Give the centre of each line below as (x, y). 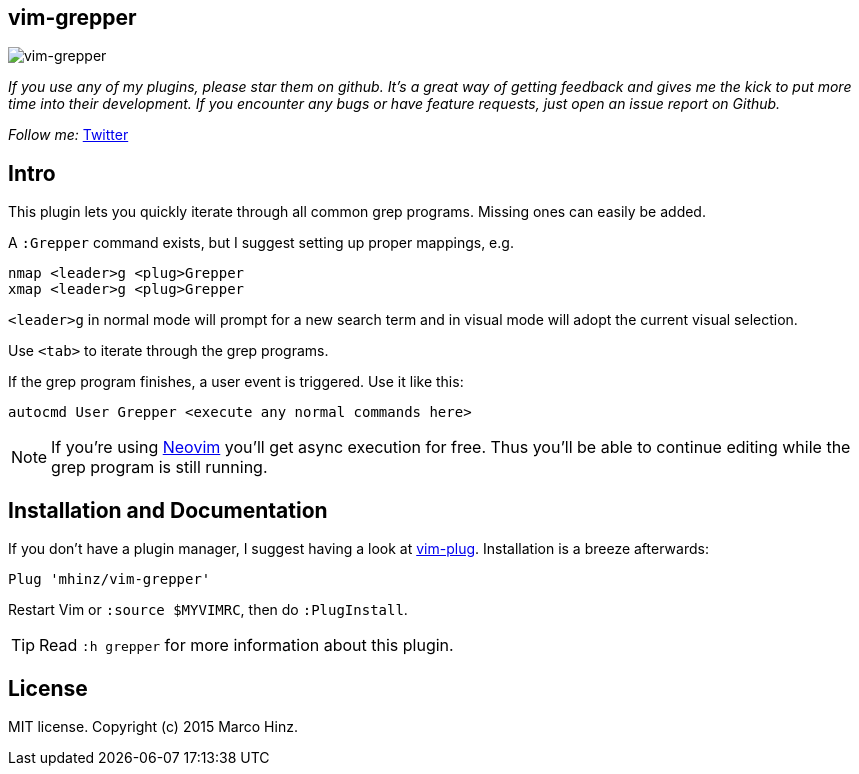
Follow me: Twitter (68, 135)
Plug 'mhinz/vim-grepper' (109, 579)
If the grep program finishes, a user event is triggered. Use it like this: (236, 382)
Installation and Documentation (168, 510)
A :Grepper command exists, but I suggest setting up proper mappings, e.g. (261, 243)
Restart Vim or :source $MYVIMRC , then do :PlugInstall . (208, 610)
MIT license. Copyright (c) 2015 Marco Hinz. (153, 726)
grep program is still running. (159, 467)
